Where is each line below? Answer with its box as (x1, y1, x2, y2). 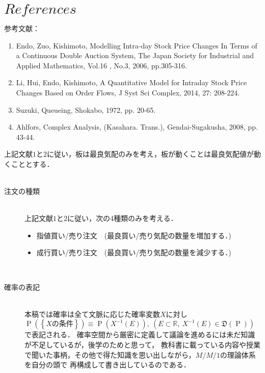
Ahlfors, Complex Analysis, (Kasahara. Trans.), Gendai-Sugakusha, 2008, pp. (16, 121, 258, 132)
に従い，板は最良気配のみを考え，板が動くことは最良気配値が (47, 148, 254, 159)
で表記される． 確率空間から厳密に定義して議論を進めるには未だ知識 (24, 329, 255, 340)
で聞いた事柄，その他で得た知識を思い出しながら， (24, 349, 196, 360)
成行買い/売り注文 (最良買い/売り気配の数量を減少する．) (36, 247, 231, 258)
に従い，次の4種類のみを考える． (67, 213, 178, 223)
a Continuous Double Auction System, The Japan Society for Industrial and (16, 50, 254, 61)
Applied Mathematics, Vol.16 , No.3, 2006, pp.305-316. (16, 60, 187, 70)
